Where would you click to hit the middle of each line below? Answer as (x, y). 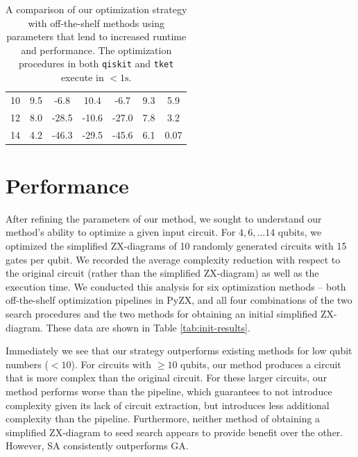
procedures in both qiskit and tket (96, 63)
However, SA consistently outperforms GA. (97, 446)
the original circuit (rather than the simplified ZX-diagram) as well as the (162, 273)
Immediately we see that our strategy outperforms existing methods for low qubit (179, 351)
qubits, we (300, 232)
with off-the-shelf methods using (96, 23)
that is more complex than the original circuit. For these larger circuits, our (167, 378)
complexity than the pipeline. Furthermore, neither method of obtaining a (163, 419)
